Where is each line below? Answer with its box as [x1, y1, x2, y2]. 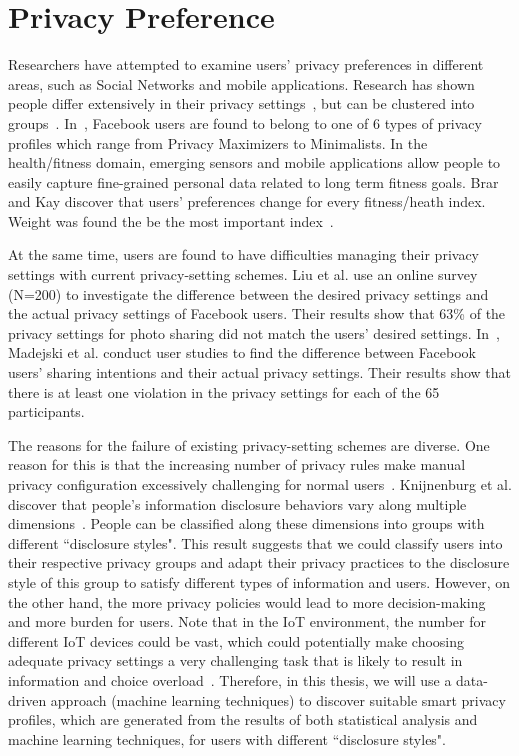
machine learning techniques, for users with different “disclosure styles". [8, 728, 447, 749]
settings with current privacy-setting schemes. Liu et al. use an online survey [8, 264, 478, 285]
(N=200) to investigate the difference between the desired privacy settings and [8, 283, 489, 304]
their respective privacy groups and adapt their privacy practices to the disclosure [8, 552, 510, 573]
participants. [8, 401, 85, 422]
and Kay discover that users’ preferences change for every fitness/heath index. [8, 191, 486, 212]
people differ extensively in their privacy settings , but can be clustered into [8, 93, 475, 114]
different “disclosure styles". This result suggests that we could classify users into [8, 532, 503, 553]
